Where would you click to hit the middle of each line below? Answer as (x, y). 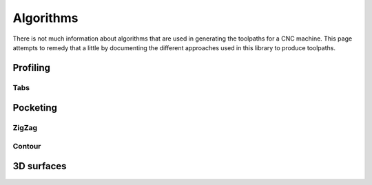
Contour (27, 146)
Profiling (32, 68)
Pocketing (35, 108)
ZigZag (25, 128)
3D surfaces (40, 166)
